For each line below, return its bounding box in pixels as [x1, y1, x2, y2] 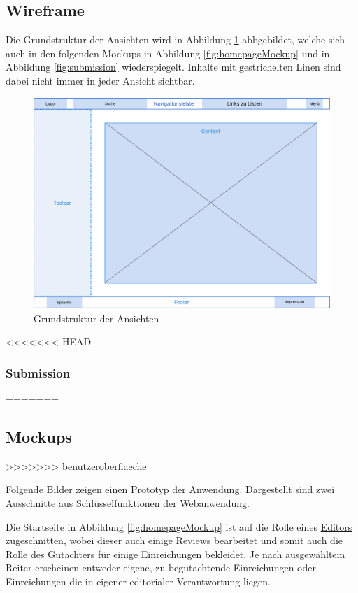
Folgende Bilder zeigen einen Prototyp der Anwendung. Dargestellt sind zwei [6, 482, 335, 496]
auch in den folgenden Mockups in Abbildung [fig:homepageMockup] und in [6, 45, 330, 60]
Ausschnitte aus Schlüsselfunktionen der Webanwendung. [6, 496, 250, 510]
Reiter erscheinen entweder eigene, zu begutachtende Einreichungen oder [6, 560, 316, 575]
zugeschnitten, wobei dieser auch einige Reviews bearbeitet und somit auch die [6, 533, 343, 548]
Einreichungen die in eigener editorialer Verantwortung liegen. [6, 573, 271, 588]
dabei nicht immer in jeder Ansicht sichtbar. [6, 73, 195, 87]
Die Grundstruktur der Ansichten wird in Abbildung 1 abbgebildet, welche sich [6, 32, 345, 47]
